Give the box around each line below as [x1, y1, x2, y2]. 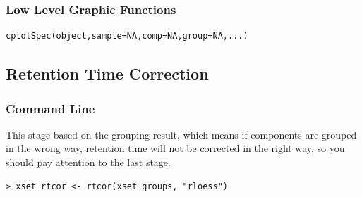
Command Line [6, 99, 95, 117]
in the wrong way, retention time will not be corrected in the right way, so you [6, 141, 345, 155]
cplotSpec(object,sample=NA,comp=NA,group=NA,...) [6, 31, 248, 42]
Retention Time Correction [6, 63, 209, 84]
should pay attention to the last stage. [6, 155, 171, 169]
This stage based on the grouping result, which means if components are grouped [6, 127, 357, 141]
